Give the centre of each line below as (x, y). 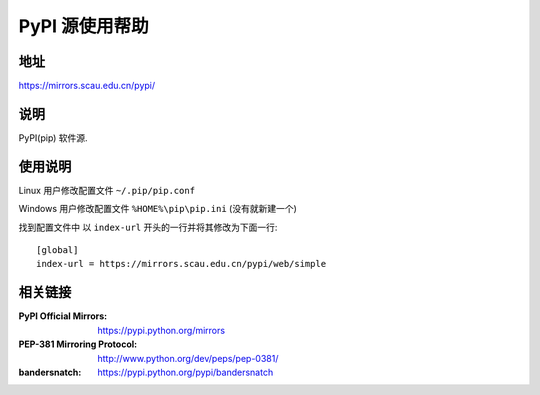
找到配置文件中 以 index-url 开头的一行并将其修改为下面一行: (148, 227)
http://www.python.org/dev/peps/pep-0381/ (188, 358)
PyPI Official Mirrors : (63, 316)
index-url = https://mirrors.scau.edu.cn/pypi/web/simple (181, 264)
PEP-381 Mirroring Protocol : (78, 344)
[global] (57, 250)
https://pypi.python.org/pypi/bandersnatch (185, 372)
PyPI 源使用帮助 (83, 26)
